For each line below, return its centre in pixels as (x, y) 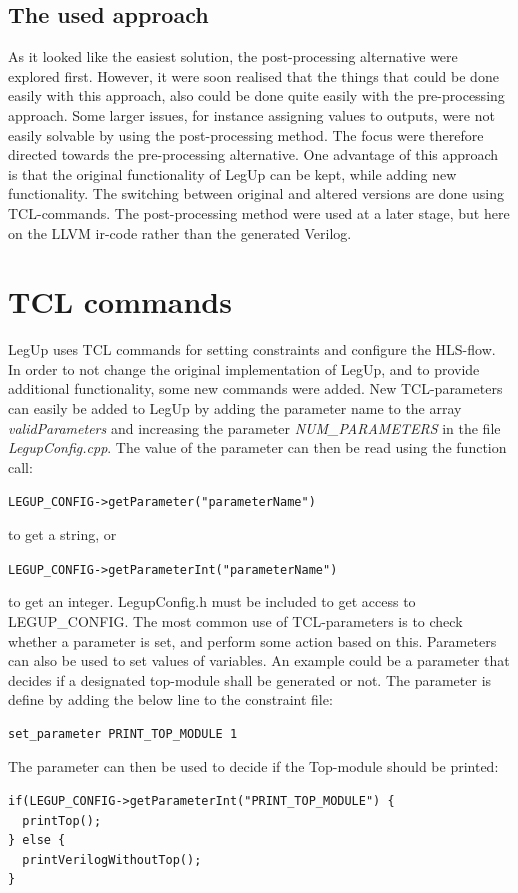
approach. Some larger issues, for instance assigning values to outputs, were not (251, 114)
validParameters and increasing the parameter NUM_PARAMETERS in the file (254, 427)
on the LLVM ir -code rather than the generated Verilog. (180, 232)
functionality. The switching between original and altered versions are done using (256, 193)
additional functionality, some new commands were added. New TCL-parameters (255, 388)
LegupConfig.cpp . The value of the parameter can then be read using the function (257, 447)
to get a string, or (62, 534)
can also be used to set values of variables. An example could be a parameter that (259, 660)
